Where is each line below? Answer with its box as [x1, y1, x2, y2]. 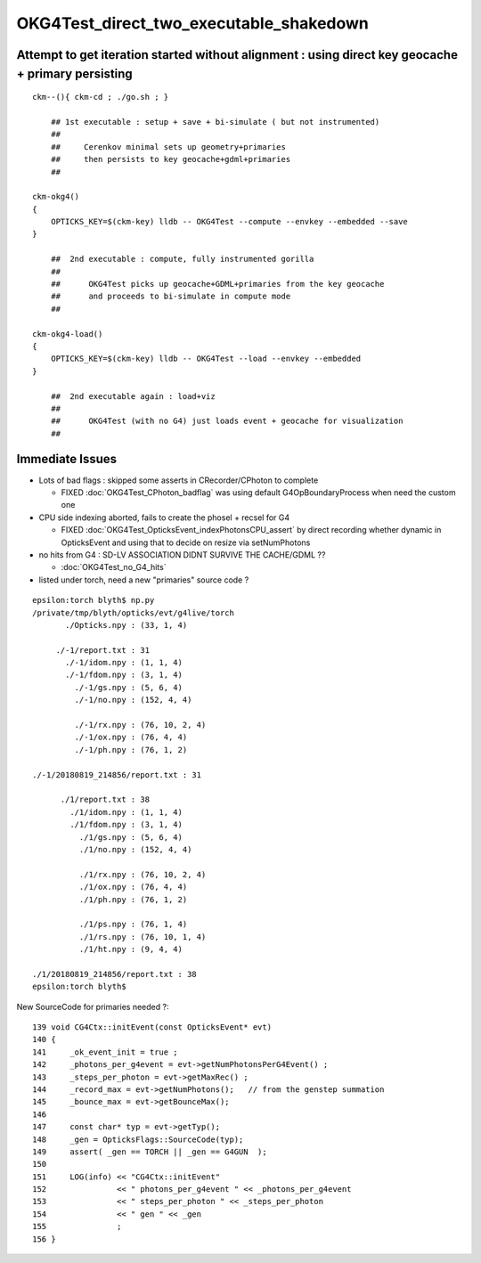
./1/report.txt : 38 [60, 794, 151, 805]
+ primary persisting [16, 66, 133, 81]
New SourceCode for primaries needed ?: [16, 1001, 169, 1012]
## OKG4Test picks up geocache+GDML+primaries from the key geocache [50, 279, 385, 289]
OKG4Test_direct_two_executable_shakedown [16, 13, 370, 33]
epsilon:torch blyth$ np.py [32, 595, 155, 606]
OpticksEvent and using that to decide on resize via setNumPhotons [61, 537, 311, 548]
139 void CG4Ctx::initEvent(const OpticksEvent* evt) [32, 1023, 272, 1032]
